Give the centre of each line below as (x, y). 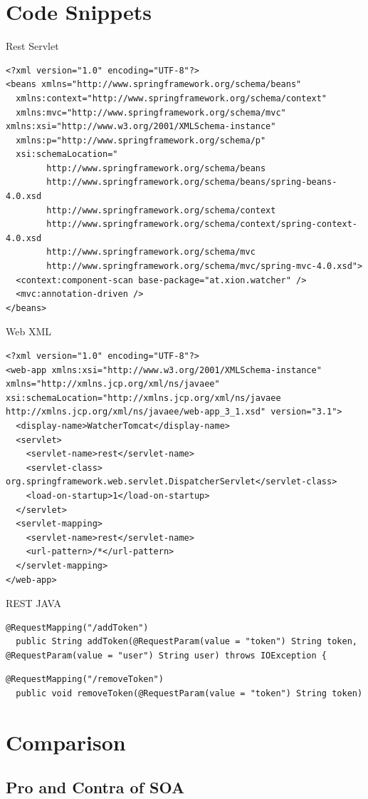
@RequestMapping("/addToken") (77, 627)
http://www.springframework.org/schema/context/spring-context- (202, 224)
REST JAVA (33, 603)
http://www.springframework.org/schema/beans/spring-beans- (192, 182)
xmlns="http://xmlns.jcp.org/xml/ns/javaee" (113, 384)
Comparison (66, 742)
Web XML (28, 331)
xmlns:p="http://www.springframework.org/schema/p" (141, 140)
